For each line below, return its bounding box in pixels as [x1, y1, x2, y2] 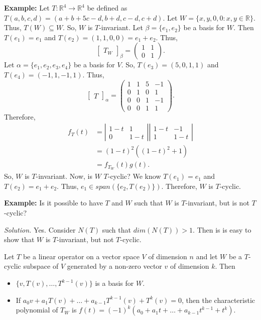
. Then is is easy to [193, 224, 251, 235]
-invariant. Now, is [36, 171, 92, 181]
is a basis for [95, 278, 134, 288]
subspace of [23, 261, 59, 271]
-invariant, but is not [185, 197, 249, 208]
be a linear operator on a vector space [23, 251, 140, 261]
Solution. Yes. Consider [4, 224, 76, 235]
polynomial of [16, 304, 58, 315]
